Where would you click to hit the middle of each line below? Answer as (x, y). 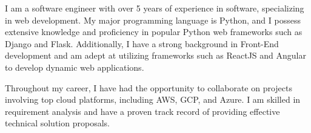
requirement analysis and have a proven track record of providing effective (142, 111)
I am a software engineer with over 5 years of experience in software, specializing (155, 8)
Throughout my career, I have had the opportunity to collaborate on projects (149, 87)
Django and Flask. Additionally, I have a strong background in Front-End (142, 43)
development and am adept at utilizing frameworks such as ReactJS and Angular (155, 55)
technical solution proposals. (57, 123)
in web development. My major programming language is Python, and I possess (153, 20)
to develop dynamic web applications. (75, 67)
